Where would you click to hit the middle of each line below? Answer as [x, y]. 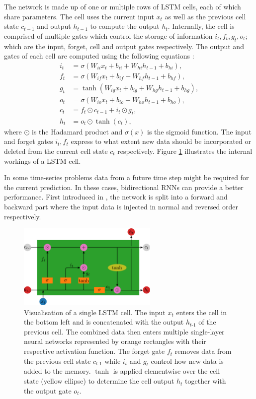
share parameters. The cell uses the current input [79, 16]
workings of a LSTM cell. [43, 161]
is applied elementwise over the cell [167, 371]
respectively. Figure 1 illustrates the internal [185, 151]
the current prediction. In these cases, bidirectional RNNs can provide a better [124, 187]
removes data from [203, 351]
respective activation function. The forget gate [94, 351]
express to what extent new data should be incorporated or [161, 141]
